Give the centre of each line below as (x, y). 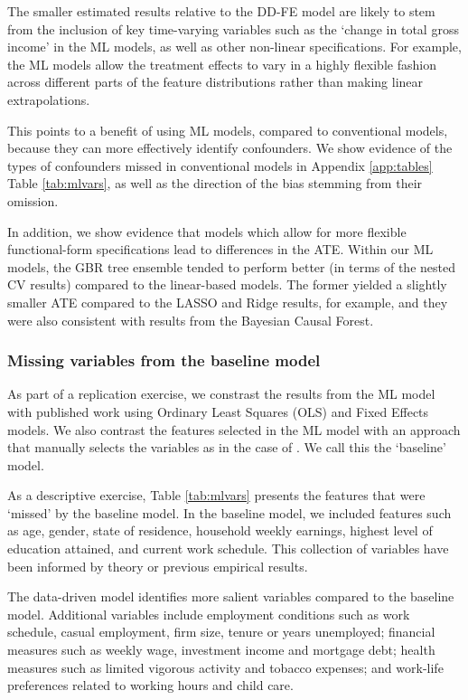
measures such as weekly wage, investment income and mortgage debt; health (221, 650)
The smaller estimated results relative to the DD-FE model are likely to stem (221, 11)
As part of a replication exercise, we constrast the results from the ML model (221, 394)
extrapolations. (49, 99)
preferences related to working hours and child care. (150, 685)
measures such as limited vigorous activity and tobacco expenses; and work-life (225, 667)
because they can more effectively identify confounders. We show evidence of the (230, 148)
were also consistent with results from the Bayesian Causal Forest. (191, 320)
